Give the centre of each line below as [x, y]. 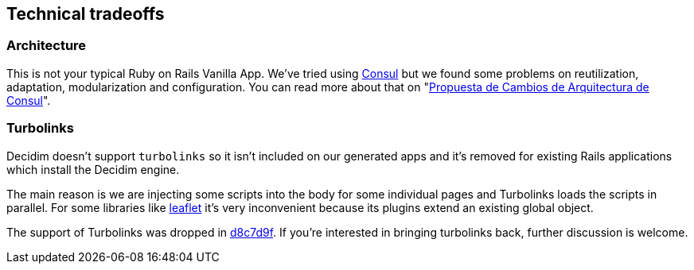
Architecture [47, 46]
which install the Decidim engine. [93, 169]
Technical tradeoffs [86, 14]
